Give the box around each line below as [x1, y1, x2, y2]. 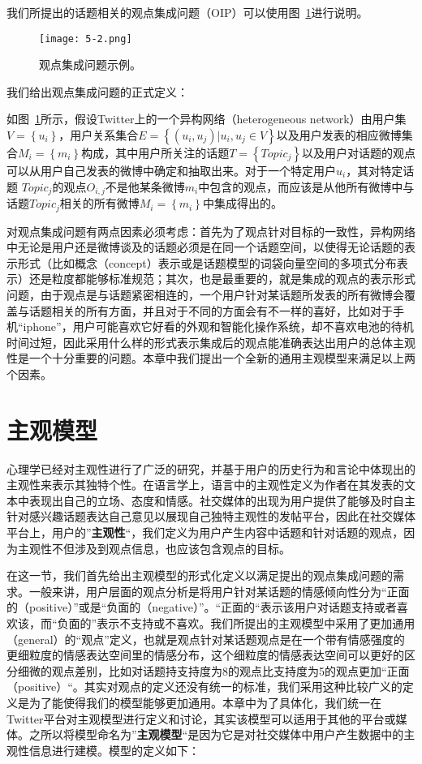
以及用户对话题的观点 [302, 144, 416, 161]
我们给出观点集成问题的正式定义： [6, 83, 188, 100]
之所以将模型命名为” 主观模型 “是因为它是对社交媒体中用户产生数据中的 [28, 726, 404, 743]
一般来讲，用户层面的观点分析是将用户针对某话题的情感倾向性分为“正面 [28, 582, 410, 599]
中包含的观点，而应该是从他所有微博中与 [198, 178, 415, 195]
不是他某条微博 [105, 178, 185, 195]
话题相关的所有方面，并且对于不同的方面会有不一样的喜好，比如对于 [28, 302, 393, 319]
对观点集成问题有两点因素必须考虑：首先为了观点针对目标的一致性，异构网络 [6, 222, 416, 239]
